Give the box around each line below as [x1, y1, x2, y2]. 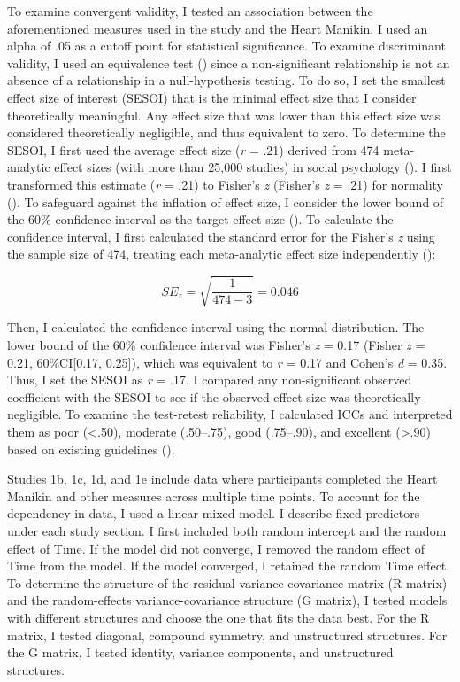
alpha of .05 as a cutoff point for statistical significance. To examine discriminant [7, 36, 446, 55]
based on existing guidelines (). [7, 439, 175, 458]
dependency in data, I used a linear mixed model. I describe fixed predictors [7, 504, 420, 523]
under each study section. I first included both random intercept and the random [7, 521, 447, 539]
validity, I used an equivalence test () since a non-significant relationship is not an [7, 53, 450, 72]
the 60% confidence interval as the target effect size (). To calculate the [7, 210, 394, 229]
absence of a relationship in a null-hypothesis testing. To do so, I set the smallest [7, 71, 446, 89]
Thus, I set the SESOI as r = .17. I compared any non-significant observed [7, 370, 412, 389]
